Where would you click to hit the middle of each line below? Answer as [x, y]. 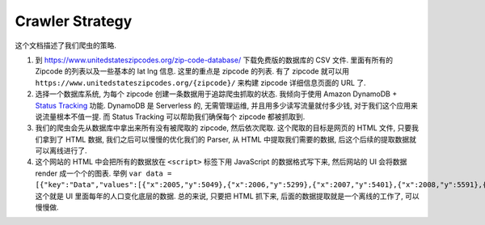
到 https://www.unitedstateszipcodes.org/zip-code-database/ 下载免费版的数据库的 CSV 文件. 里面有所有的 [214, 60]
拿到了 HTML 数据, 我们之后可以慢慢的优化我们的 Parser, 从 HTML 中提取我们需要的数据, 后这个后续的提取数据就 [229, 139]
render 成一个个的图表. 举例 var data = [103, 173]
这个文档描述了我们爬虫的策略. [66, 45]
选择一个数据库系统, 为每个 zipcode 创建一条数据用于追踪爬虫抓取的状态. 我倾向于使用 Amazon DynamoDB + [216, 94]
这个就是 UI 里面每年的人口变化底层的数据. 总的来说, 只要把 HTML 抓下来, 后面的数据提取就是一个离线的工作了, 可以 [227, 196]
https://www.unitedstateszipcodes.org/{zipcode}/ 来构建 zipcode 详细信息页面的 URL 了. [201, 83]
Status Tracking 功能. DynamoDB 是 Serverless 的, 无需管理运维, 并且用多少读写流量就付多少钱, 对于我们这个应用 [223, 105]
